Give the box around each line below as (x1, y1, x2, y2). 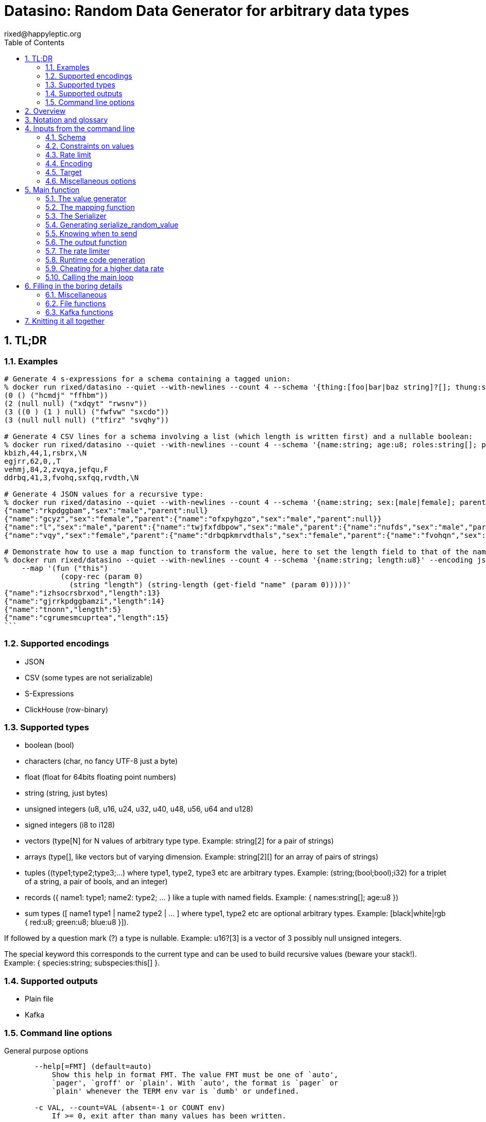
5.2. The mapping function (45, 202, 135, 212)
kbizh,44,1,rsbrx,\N (4, 448, 87, 457)
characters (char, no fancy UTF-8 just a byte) (25, 757, 178, 766)
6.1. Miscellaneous (45, 290, 107, 299)
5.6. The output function (45, 237, 127, 247)
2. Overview (25, 106, 66, 115)
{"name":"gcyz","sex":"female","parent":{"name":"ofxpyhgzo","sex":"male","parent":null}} (4, 514, 382, 523)
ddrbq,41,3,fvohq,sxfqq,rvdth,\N (4, 473, 139, 482)
